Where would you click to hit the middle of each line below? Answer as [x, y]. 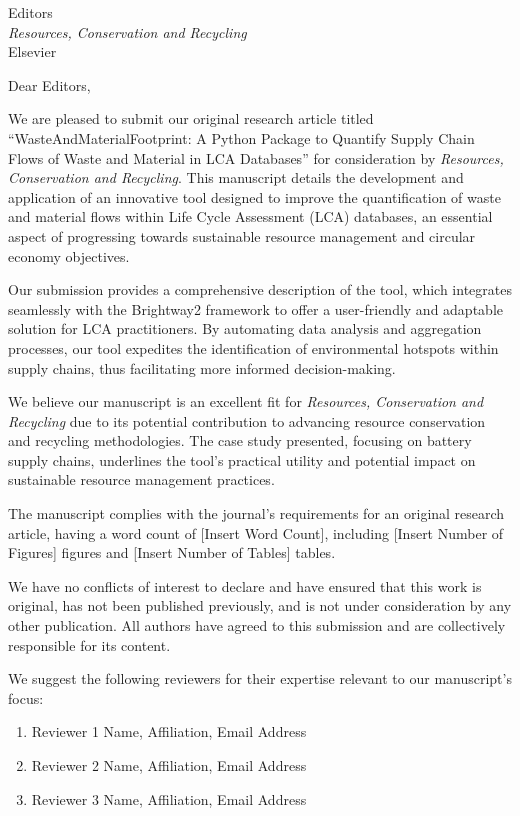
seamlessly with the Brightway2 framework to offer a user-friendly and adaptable [255, 308]
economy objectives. [69, 255]
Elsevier [32, 51]
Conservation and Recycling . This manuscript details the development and [236, 177]
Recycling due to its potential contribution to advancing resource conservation [247, 420]
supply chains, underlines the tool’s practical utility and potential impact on [242, 459]
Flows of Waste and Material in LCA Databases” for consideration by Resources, [256, 157]
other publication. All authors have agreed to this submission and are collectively [257, 625]
